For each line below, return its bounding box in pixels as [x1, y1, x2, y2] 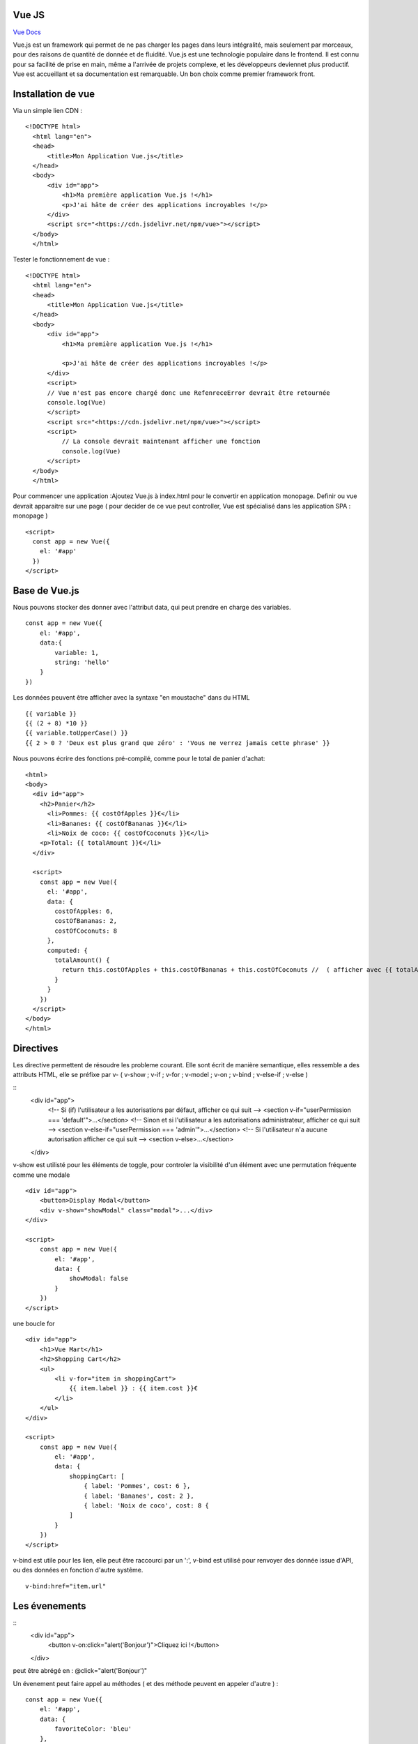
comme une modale [13, 1171, 70, 1179]
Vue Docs [13, 28, 41, 36]
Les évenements [13, 1600, 86, 1611]
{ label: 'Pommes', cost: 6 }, [84, 1482, 191, 1490]
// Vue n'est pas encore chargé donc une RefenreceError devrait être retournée [47, 389, 330, 397]
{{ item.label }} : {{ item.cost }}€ [69, 1385, 199, 1392]
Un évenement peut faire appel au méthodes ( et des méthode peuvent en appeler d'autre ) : [13, 1679, 279, 1687]
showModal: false [69, 1275, 129, 1283]
